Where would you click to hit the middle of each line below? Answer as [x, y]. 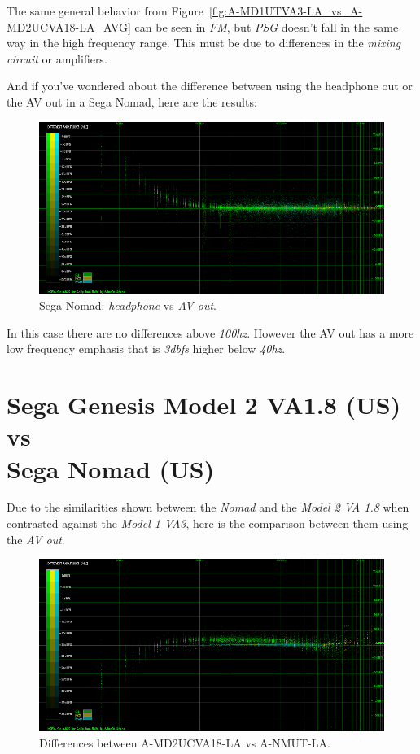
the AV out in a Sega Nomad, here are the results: [132, 101]
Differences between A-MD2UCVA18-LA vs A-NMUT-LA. [185, 742]
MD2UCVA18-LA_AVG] [69, 26]
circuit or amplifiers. [57, 58]
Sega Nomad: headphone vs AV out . [128, 305]
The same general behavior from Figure [105, 11]
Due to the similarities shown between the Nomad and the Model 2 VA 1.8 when [208, 507]
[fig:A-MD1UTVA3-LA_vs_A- [286, 11]
